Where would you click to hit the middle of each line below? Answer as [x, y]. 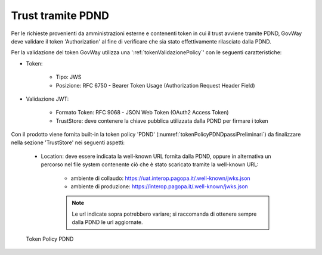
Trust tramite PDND [60, 15]
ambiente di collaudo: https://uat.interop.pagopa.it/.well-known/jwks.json [160, 178]
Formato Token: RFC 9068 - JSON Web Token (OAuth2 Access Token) [142, 113]
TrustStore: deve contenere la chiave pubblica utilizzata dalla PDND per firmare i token [162, 121]
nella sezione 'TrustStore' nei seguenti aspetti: [68, 142]
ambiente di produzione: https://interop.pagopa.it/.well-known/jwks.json [160, 186]
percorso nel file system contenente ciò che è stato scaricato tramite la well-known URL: [150, 164]
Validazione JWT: [47, 99]
